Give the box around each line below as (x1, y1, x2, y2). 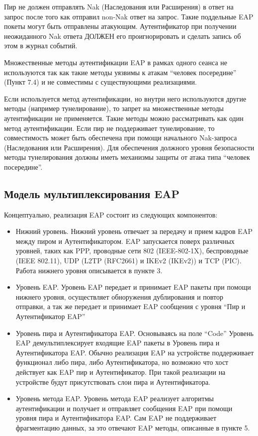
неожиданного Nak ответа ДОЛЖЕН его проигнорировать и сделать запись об (4, 30, 241, 41)
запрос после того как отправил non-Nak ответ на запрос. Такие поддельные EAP (4, 11, 254, 21)
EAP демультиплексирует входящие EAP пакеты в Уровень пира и (15, 337, 220, 348)
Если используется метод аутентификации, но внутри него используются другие (4, 93, 247, 104)
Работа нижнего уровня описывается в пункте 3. (15, 265, 163, 275)
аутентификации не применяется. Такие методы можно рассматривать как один (4, 112, 244, 123)
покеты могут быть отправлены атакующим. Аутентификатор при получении (4, 21, 237, 31)
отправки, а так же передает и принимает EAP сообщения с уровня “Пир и (15, 301, 246, 312)
